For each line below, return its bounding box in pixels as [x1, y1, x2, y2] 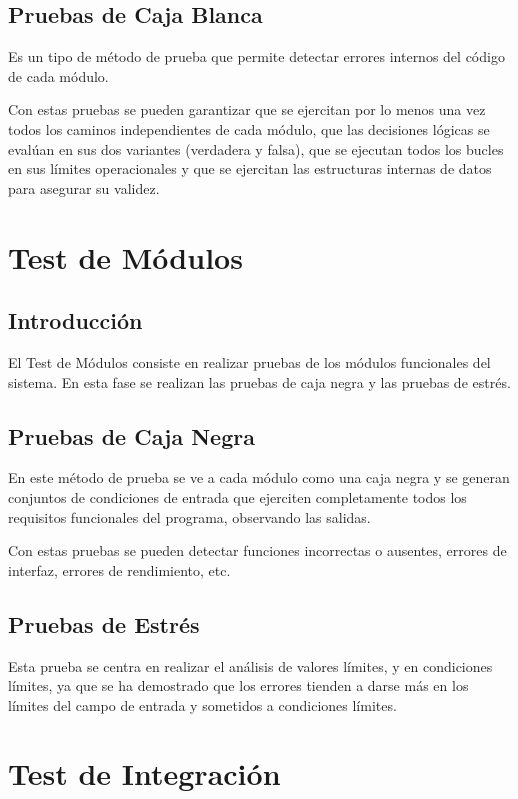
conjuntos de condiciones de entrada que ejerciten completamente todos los [8, 486, 467, 507]
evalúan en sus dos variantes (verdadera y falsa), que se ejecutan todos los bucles [8, 138, 504, 159]
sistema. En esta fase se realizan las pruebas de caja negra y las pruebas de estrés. [8, 371, 511, 392]
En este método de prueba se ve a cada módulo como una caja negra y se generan [8, 467, 510, 488]
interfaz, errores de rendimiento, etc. [8, 559, 231, 580]
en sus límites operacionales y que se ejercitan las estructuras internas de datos [8, 158, 492, 179]
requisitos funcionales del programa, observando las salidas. [8, 506, 371, 527]
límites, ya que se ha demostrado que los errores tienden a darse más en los [8, 675, 469, 696]
